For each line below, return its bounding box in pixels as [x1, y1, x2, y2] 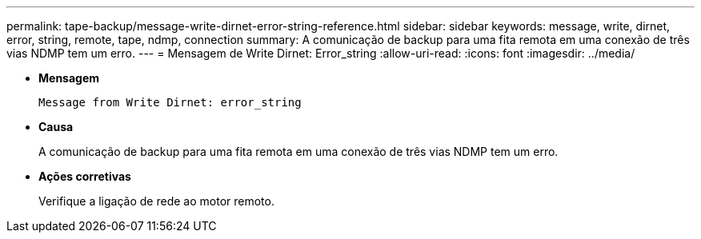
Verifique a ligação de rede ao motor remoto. [38, 194, 274, 208]
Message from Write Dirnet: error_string [38, 96, 302, 109]
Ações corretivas [38, 169, 131, 183]
